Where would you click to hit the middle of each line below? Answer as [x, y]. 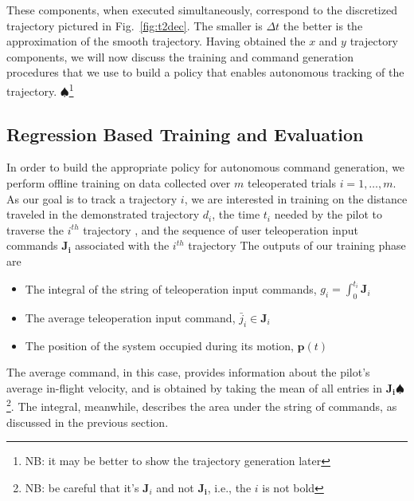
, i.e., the [229, 487]
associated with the [122, 245]
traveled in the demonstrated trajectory [103, 214]
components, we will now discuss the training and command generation [180, 56]
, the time [236, 214]
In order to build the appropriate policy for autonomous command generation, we [206, 167]
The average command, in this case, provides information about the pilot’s [188, 372]
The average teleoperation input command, [130, 317]
